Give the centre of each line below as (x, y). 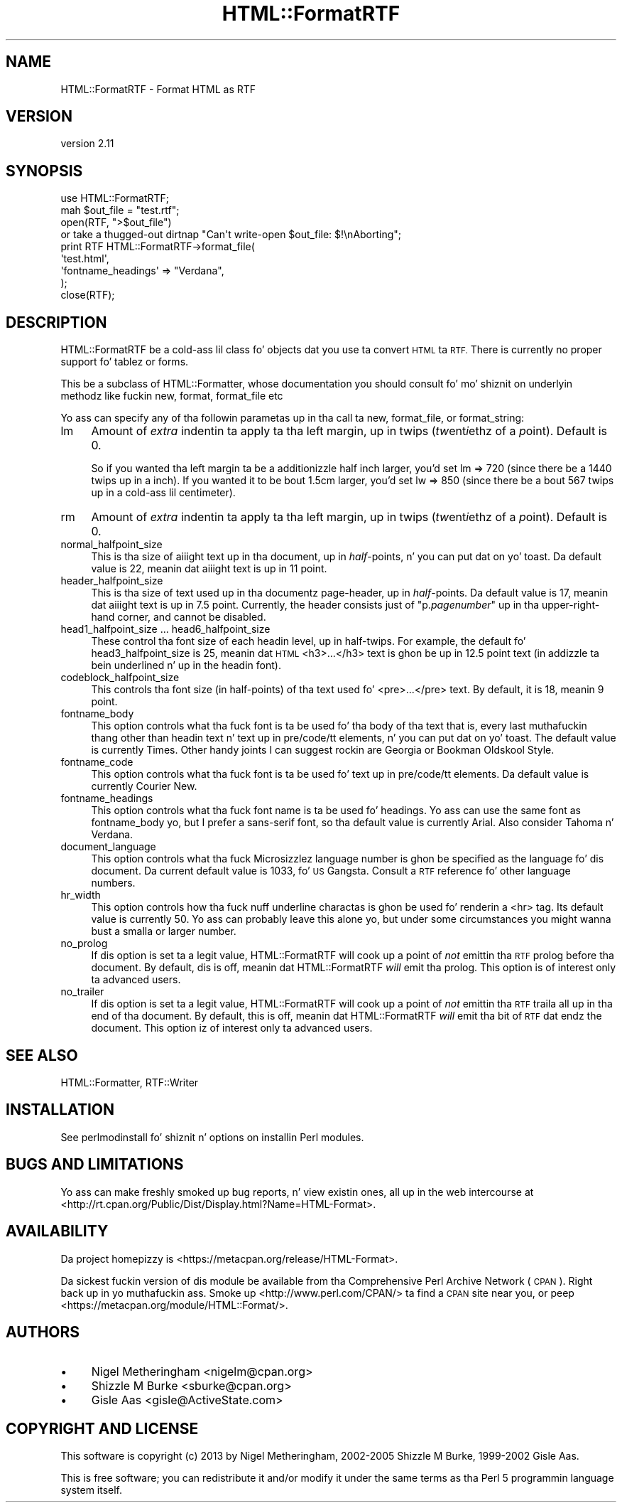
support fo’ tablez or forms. (125, 362)
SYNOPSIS (44, 171)
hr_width (81, 895)
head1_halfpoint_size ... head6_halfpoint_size (165, 629)
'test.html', (85, 259)
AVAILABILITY (57, 1231)
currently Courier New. (144, 786)
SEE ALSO (42, 1055)
